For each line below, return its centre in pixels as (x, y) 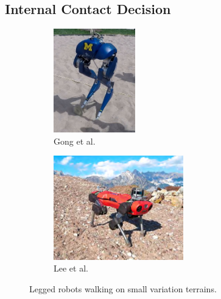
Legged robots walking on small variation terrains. (123, 288)
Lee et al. (71, 268)
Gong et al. (75, 141)
